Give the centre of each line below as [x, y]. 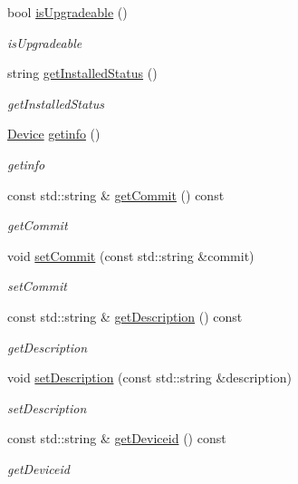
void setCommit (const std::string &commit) [131, 255]
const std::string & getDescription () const [125, 316]
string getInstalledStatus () [82, 73]
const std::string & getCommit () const [116, 194]
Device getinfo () [54, 134]
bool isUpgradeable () [67, 12]
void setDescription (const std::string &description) [149, 378]
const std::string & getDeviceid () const [117, 438]
